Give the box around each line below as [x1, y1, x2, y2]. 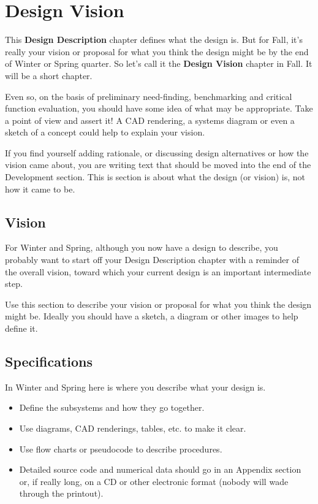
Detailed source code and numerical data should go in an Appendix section [19, 463, 301, 476]
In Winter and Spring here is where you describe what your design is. [5, 380, 266, 393]
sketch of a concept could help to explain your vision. [5, 126, 205, 139]
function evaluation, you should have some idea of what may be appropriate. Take [5, 102, 313, 115]
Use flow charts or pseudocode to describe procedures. [19, 442, 222, 455]
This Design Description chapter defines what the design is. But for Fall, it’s [5, 33, 303, 46]
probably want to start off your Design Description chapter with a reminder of [5, 253, 300, 266]
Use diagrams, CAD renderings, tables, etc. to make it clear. [19, 422, 246, 434]
